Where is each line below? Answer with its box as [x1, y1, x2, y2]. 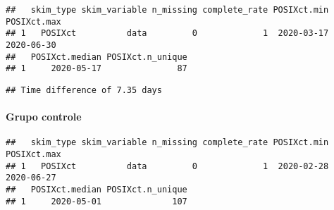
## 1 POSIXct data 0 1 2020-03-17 [6, 28, 329, 39]
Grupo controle [6, 109, 82, 124]
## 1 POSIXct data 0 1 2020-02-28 [6, 161, 329, 171]
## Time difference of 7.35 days [6, 85, 162, 95]
